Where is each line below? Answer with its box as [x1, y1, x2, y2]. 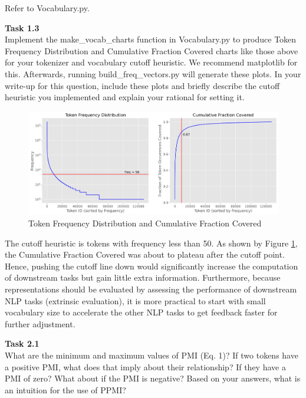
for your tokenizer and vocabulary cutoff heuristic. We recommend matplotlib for [5, 56, 298, 68]
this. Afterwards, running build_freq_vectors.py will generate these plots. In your [5, 67, 301, 80]
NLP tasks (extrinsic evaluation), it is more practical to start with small [5, 294, 266, 307]
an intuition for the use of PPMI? [5, 383, 126, 396]
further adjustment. [5, 317, 75, 330]
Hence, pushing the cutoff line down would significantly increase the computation [5, 259, 298, 272]
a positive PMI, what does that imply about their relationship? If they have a [5, 360, 286, 373]
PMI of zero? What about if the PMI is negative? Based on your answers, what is [5, 372, 301, 384]
